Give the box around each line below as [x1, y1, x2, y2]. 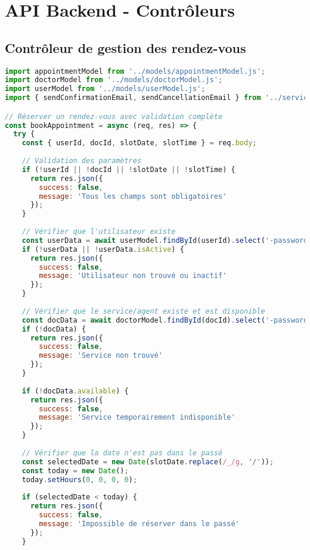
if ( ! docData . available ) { [21, 386, 129, 395]
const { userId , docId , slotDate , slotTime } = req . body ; [21, 139, 257, 148]
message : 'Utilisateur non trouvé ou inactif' [39, 271, 227, 280]
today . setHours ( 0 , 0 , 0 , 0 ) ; [21, 475, 138, 484]
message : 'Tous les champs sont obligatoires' [39, 192, 227, 201]
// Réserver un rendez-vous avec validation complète [5, 112, 223, 121]
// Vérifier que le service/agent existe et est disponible [21, 307, 265, 315]
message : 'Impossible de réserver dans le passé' [39, 519, 240, 528]
